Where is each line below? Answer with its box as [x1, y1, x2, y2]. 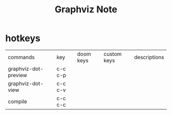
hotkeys [5, 32, 41, 44]
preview [8, 71, 27, 79]
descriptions [134, 53, 164, 61]
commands [8, 53, 35, 61]
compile [8, 98, 27, 105]
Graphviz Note [54, 4, 118, 15]
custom [103, 50, 122, 57]
